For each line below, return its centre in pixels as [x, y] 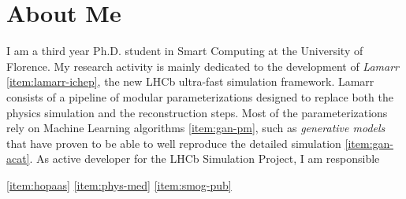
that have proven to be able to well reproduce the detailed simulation [174, 143]
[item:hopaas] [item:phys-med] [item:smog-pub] [119, 184]
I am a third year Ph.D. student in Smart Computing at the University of [185, 51]
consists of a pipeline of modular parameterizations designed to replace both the [200, 96]
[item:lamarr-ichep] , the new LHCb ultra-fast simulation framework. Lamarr [190, 81]
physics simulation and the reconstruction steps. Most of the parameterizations [197, 112]
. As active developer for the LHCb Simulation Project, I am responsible [205, 158]
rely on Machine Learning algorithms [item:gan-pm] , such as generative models [196, 128]
